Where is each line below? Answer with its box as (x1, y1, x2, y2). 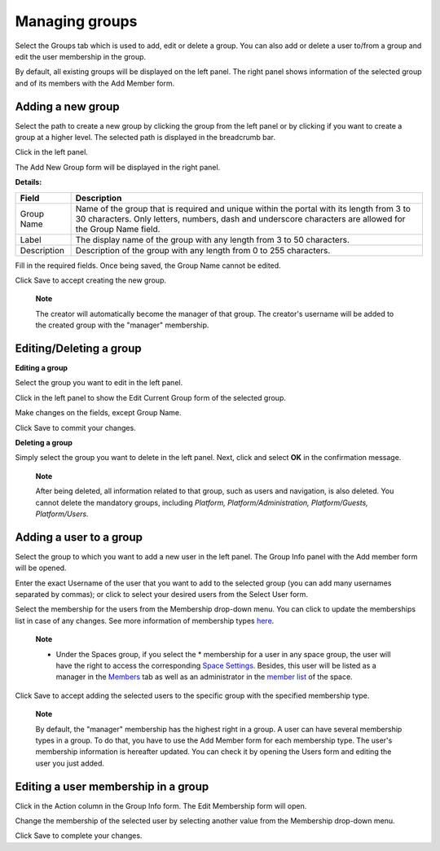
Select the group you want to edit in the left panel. (15, 378, 183, 388)
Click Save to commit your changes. (15, 423, 136, 432)
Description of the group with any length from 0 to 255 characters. (75, 244, 331, 256)
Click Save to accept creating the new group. (15, 275, 167, 285)
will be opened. (15, 563, 67, 573)
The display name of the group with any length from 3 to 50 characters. (75, 234, 350, 245)
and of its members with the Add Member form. (15, 78, 175, 88)
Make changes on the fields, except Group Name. (15, 408, 183, 418)
